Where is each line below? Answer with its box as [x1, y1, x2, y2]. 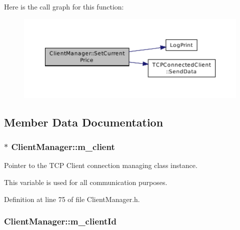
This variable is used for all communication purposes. [4, 176, 167, 187]
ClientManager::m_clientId [4, 215, 116, 227]
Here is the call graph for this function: [4, 1, 124, 11]
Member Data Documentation [4, 114, 163, 129]
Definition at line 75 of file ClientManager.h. [4, 193, 140, 204]
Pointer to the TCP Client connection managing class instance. [4, 160, 197, 170]
